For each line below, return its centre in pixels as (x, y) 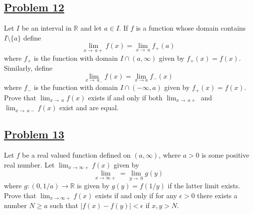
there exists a (217, 195)
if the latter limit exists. (204, 186)
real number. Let (29, 164)
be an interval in (46, 28)
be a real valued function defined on (76, 154)
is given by (93, 186)
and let (91, 28)
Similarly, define (28, 68)
